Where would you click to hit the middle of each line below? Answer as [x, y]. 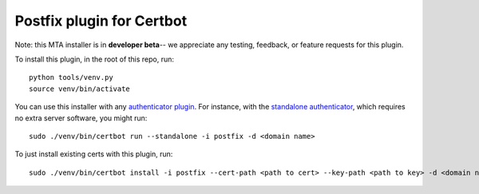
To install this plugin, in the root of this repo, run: [95, 59]
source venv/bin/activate [80, 89]
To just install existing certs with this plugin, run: [94, 154]
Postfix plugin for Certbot [101, 21]
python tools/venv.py [71, 77]
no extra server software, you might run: [81, 118]
